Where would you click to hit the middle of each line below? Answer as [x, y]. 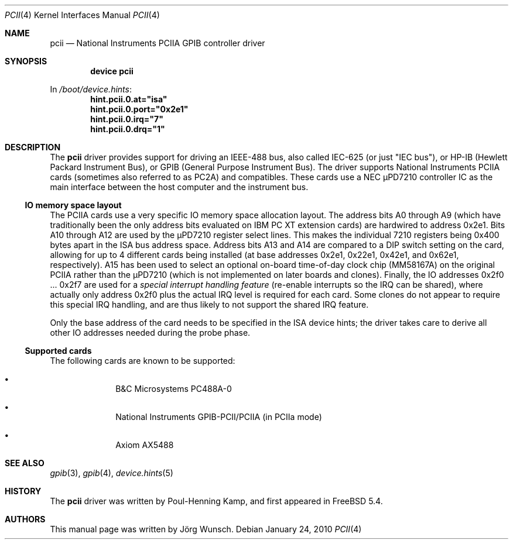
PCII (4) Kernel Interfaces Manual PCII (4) [82, 15]
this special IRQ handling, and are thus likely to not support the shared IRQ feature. [209, 304]
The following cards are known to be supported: [143, 361]
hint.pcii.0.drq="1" [128, 129]
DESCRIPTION [33, 147]
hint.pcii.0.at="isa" [129, 99]
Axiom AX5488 [145, 445]
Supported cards [58, 351]
